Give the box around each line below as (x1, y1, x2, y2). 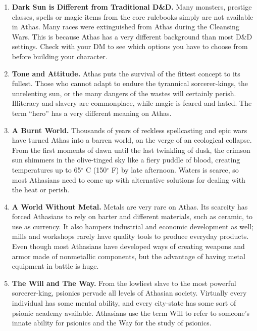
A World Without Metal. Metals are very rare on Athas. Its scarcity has (12, 201, 248, 212)
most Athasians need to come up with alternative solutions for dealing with (12, 174, 245, 185)
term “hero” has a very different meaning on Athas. (12, 107, 172, 118)
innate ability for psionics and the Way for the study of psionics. (12, 317, 212, 328)
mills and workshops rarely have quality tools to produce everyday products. (12, 231, 249, 241)
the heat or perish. (12, 184, 70, 195)
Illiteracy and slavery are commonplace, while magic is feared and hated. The (12, 98, 252, 108)
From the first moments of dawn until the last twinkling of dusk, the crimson (12, 144, 250, 155)
